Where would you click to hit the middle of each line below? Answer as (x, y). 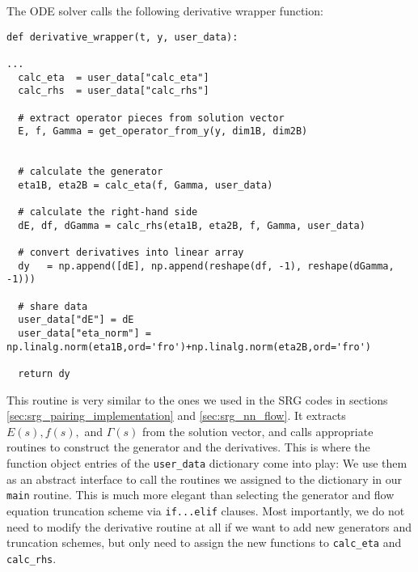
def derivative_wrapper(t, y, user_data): (122, 37)
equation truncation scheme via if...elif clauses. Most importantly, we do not (206, 510)
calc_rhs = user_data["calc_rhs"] (114, 91)
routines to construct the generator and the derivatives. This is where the (188, 447)
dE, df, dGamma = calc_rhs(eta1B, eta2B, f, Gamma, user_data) (192, 225)
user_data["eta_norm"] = (84, 334)
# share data (53, 306)
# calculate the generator (91, 172)
